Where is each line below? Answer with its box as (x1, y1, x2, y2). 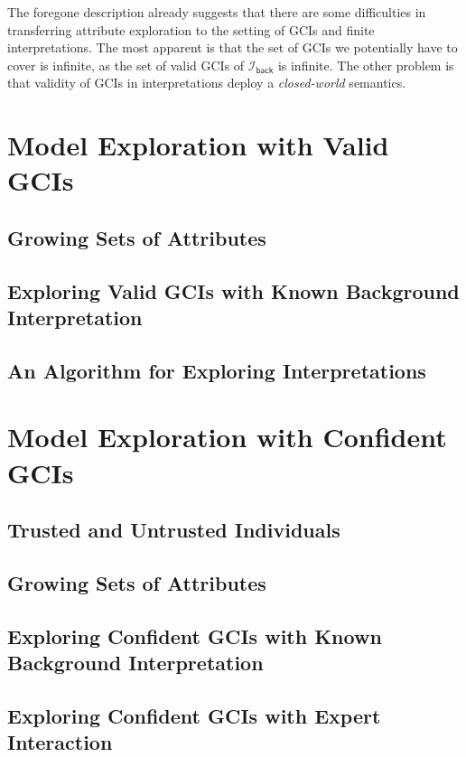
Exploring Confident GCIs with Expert (7, 701, 381, 729)
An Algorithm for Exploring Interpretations (7, 356, 426, 384)
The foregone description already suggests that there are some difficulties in (7, 3, 426, 21)
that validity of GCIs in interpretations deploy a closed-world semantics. (7, 73, 406, 92)
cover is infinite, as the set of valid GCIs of (7, 55, 245, 74)
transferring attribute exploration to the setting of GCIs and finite (7, 20, 375, 39)
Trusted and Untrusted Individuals (7, 516, 340, 544)
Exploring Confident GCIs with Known (7, 621, 382, 650)
